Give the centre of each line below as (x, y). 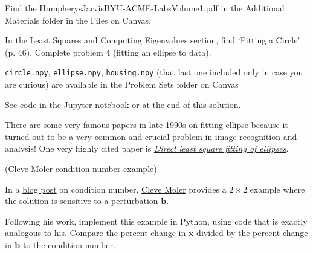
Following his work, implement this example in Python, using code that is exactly (156, 221)
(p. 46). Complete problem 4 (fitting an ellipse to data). (108, 52)
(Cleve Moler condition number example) (81, 168)
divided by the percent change (252, 233)
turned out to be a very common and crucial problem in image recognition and (151, 136)
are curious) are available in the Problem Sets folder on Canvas (122, 84)
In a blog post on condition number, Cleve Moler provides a (116, 189)
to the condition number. (69, 244)
